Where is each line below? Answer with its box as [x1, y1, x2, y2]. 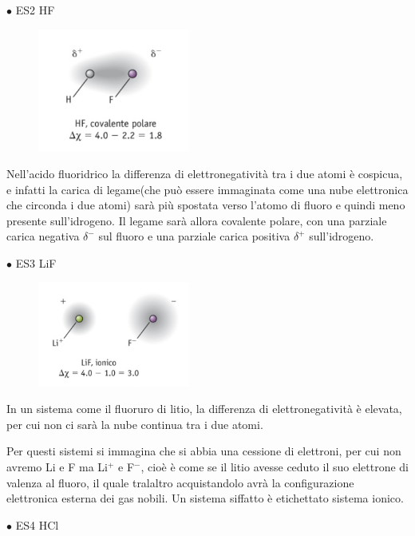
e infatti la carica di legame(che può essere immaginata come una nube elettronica [6, 181, 409, 197]
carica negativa [6, 228, 80, 244]
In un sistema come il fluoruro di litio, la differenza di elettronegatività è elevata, [6, 400, 402, 417]
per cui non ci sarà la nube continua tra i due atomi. [6, 415, 263, 432]
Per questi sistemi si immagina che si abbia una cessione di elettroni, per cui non [6, 443, 401, 459]
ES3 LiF [15, 254, 57, 271]
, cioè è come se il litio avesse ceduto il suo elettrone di [140, 459, 409, 474]
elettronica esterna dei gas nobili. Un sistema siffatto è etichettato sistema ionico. [6, 490, 404, 506]
